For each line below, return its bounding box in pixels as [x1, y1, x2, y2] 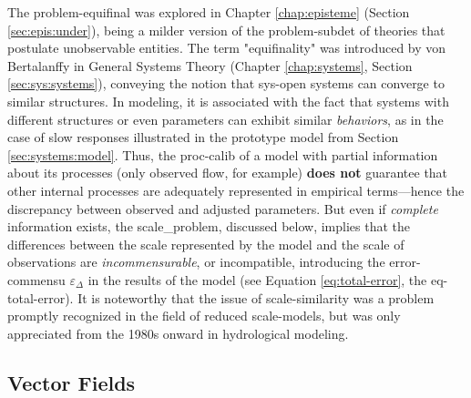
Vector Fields [7, 368, 136, 396]
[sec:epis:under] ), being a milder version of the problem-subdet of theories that [7, 20, 445, 39]
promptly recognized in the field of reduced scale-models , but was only [7, 306, 401, 325]
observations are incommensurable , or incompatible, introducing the [7, 252, 385, 271]
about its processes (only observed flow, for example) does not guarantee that [7, 163, 448, 182]
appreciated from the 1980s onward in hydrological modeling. [7, 323, 349, 342]
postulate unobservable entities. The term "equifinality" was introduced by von [7, 38, 446, 57]
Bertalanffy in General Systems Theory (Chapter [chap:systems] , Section [7, 56, 413, 75]
